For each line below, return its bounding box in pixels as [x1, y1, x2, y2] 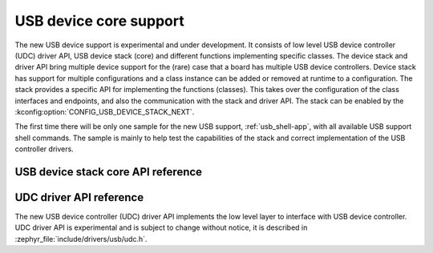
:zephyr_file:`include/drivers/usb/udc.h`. [14, 234, 148, 243]
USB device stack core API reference [14, 165, 203, 179]
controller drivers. [14, 144, 74, 154]
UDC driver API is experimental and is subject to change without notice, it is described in [14, 223, 308, 232]
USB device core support [14, 12, 184, 30]
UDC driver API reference [14, 191, 144, 204]
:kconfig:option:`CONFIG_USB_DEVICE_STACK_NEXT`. [14, 106, 195, 116]
